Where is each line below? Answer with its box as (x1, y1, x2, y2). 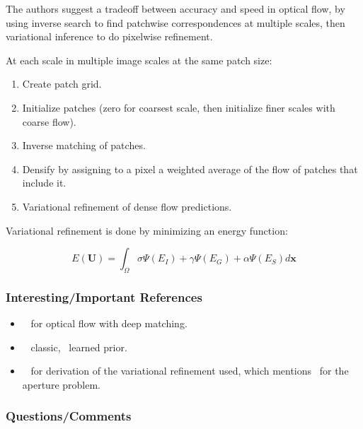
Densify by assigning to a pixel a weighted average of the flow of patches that (22, 161, 358, 176)
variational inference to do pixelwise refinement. (6, 29, 213, 44)
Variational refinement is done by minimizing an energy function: (6, 223, 288, 237)
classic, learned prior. (30, 339, 127, 354)
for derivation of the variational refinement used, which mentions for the (30, 363, 349, 378)
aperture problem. (22, 377, 100, 392)
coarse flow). (22, 114, 76, 129)
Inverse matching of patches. (22, 138, 146, 153)
